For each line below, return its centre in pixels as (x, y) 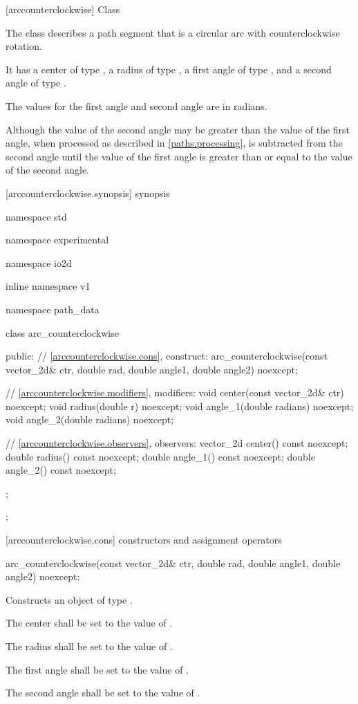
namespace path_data (53, 309)
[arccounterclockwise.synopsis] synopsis (88, 193)
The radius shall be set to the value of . (89, 646)
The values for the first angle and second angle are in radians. (136, 105)
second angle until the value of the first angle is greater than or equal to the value (179, 156)
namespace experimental (57, 240)
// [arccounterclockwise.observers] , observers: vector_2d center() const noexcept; (177, 443)
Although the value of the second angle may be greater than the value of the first (178, 129)
